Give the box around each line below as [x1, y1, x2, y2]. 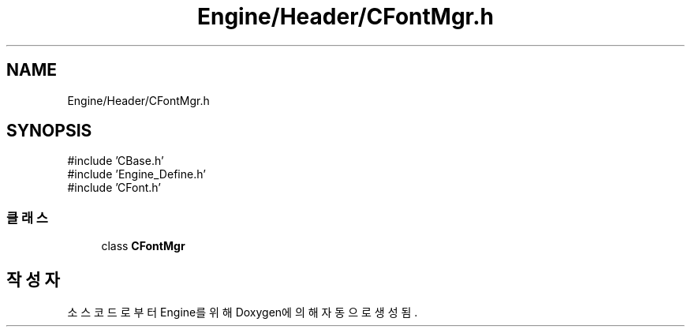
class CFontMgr [101, 239, 185, 253]
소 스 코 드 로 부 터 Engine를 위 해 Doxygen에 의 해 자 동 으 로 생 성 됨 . [67, 305, 418, 320]
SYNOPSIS [6, 121, 92, 141]
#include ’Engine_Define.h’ [67, 167, 206, 181]
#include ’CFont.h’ [67, 181, 161, 195]
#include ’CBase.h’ [67, 154, 164, 168]
